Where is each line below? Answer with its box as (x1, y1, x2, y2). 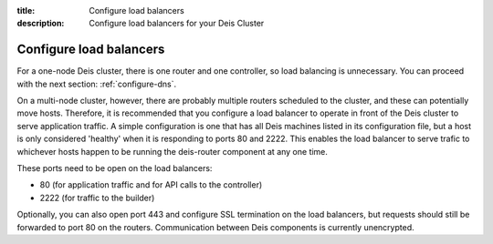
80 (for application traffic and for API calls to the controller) (39, 179, 263, 190)
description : (16, 18, 65, 29)
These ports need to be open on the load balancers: (16, 163, 213, 174)
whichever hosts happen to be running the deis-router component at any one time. (16, 146, 329, 157)
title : (16, 5, 36, 15)
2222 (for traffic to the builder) (39, 192, 155, 203)
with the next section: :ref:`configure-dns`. (16, 78, 177, 89)
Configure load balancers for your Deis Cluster (89, 18, 265, 29)
